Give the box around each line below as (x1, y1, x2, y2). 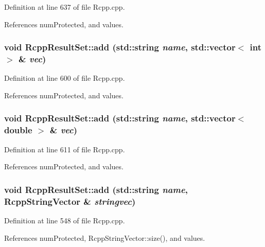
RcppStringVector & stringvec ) (4, 195, 136, 207)
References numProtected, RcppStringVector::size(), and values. (4, 232, 205, 243)
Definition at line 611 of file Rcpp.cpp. (4, 144, 125, 154)
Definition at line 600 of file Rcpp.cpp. (4, 73, 125, 83)
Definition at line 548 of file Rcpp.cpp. (4, 215, 125, 225)
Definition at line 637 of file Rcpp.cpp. (4, 2, 125, 12)
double (4, 123, 32, 136)
